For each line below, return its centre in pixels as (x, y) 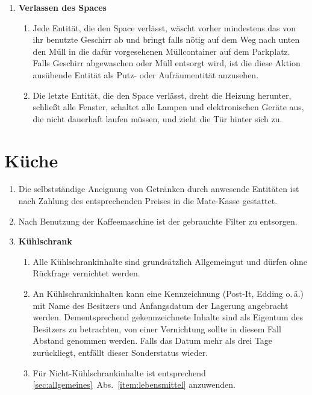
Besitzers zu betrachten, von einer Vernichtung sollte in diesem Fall (157, 328)
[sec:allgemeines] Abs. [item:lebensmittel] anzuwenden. (134, 384)
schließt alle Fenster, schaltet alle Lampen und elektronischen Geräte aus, (168, 107)
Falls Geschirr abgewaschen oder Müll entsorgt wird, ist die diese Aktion (167, 63)
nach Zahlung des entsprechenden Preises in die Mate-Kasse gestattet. (148, 201)
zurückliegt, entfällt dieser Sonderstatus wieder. (120, 352)
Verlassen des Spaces (62, 7)
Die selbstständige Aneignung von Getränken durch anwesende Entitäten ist (159, 189)
